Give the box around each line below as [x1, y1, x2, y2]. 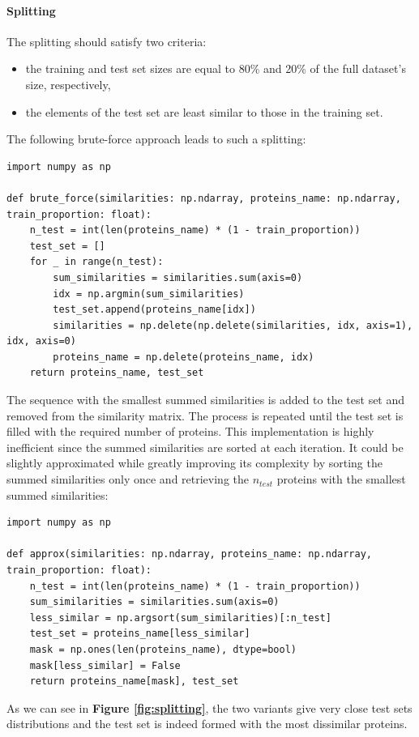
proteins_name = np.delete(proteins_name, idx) [53, 351, 314, 363]
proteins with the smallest [276, 471, 406, 488]
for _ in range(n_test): [29, 256, 164, 268]
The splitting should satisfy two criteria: [6, 32, 207, 49]
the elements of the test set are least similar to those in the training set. [25, 103, 383, 120]
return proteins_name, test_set [29, 367, 204, 379]
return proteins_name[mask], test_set [29, 675, 239, 688]
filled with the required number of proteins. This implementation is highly [6, 423, 374, 440]
